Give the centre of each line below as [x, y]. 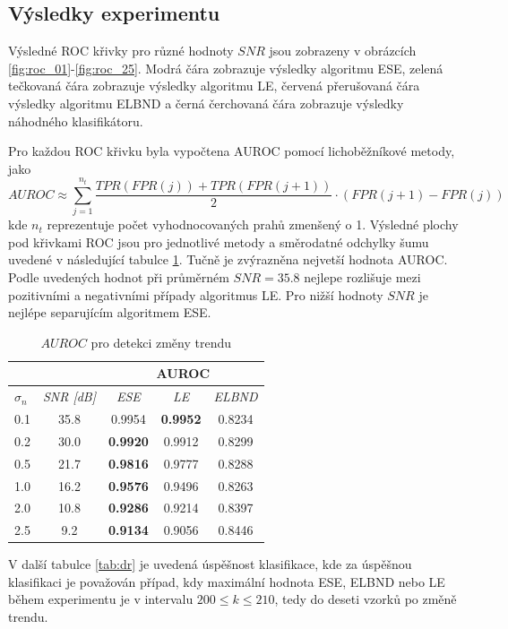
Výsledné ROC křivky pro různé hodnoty [121, 51]
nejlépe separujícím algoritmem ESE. [110, 312]
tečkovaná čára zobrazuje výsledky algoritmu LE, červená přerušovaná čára [214, 86]
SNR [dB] [69, 396]
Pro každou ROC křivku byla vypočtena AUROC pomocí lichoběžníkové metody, [232, 151]
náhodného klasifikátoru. [76, 121]
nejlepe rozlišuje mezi [362, 276]
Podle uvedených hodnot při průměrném [119, 276]
